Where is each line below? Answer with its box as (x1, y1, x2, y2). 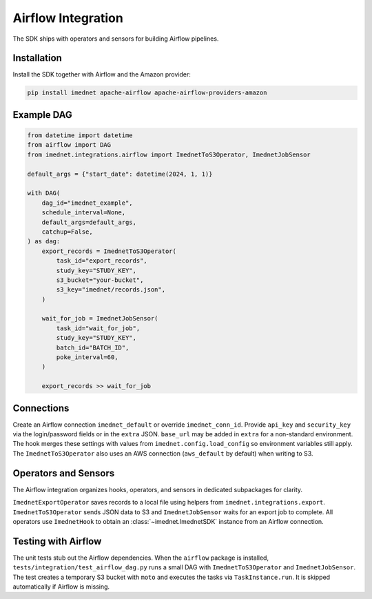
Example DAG (12, 109, 72, 121)
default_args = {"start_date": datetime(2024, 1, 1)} (27, 170, 213, 178)
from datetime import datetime (27, 132, 134, 139)
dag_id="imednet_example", (41, 199, 134, 207)
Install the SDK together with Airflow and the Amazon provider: (12, 70, 191, 79)
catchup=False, (41, 227, 93, 236)
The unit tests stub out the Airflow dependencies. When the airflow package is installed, (12, 554, 269, 562)
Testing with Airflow (12, 535, 102, 547)
